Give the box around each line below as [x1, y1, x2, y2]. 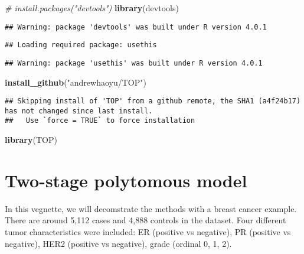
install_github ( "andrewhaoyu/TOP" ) [5, 76, 146, 88]
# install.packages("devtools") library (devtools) [5, 2, 179, 14]
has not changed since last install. [5, 106, 153, 115]
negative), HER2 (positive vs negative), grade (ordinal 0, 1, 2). [5, 237, 232, 249]
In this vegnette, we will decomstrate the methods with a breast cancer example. [5, 202, 297, 214]
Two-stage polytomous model [5, 168, 247, 192]
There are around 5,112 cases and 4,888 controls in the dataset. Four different [5, 214, 286, 226]
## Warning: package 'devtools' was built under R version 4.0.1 [5, 22, 267, 31]
